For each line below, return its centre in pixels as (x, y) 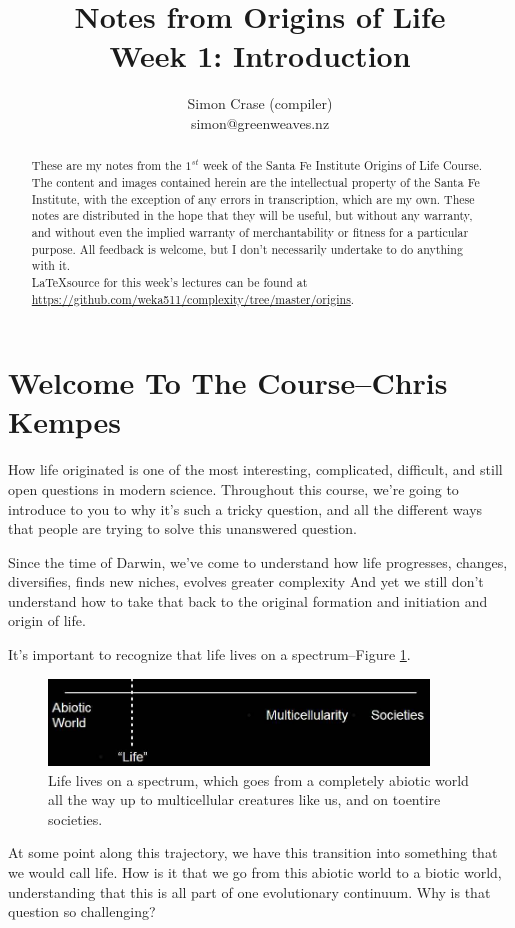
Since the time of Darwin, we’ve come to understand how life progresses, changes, (258, 561)
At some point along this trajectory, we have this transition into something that (253, 852)
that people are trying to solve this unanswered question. (182, 528)
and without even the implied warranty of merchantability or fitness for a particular (250, 231)
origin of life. (47, 620)
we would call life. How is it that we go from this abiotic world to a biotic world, (255, 871)
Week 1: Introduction (260, 55)
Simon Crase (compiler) (260, 103)
